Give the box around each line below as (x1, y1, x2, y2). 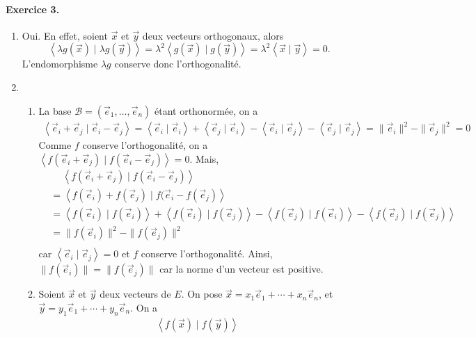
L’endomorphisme (22, 56, 98, 71)
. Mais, (189, 151, 219, 166)
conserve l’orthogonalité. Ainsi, (141, 246, 273, 261)
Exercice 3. (6, 1, 60, 16)
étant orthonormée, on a (154, 103, 258, 118)
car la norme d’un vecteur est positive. (159, 261, 324, 276)
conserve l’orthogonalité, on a (82, 138, 208, 152)
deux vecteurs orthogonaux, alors (142, 28, 284, 42)
